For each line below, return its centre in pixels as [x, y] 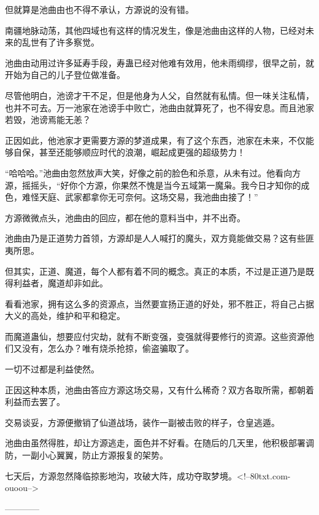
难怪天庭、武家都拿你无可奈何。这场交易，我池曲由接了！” [140, 197]
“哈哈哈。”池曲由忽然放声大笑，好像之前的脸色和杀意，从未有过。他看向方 [153, 172]
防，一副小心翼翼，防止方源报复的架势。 [86, 455]
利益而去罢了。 [35, 402]
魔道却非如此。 [78, 283]
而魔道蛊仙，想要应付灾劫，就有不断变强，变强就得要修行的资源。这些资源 [155, 336]
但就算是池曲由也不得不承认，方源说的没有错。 [99, 9]
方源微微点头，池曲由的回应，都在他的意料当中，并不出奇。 [125, 217]
